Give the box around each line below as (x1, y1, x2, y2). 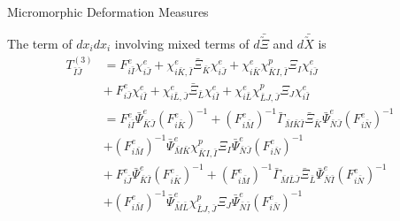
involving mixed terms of (114, 34, 250, 53)
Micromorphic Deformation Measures (7, 3, 209, 20)
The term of (7, 34, 73, 53)
